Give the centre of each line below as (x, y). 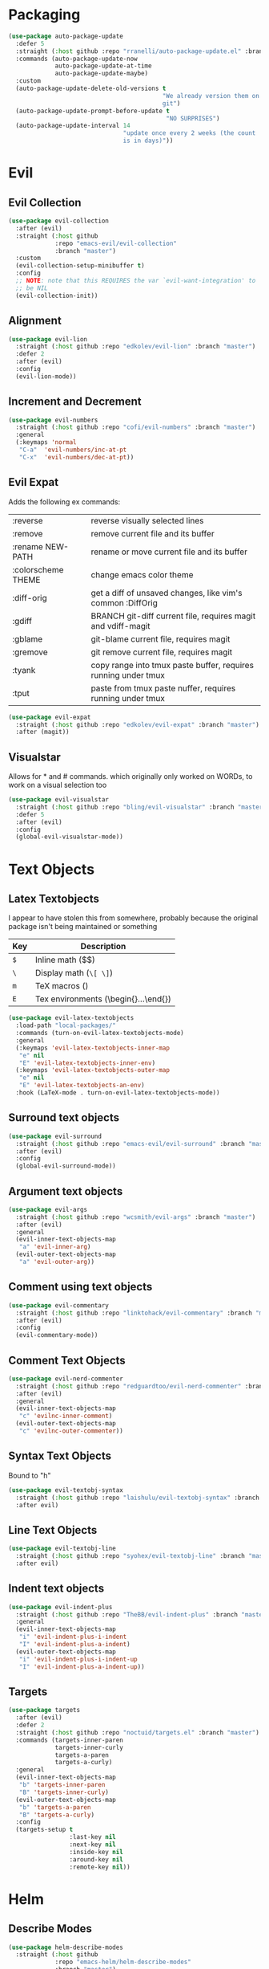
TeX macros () (62, 986)
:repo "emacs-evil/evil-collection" (116, 243)
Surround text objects (64, 1118)
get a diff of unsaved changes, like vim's (167, 593)
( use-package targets (44, 1710)
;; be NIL (32, 288)
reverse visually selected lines (147, 520)
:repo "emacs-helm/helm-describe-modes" (123, 1962)
